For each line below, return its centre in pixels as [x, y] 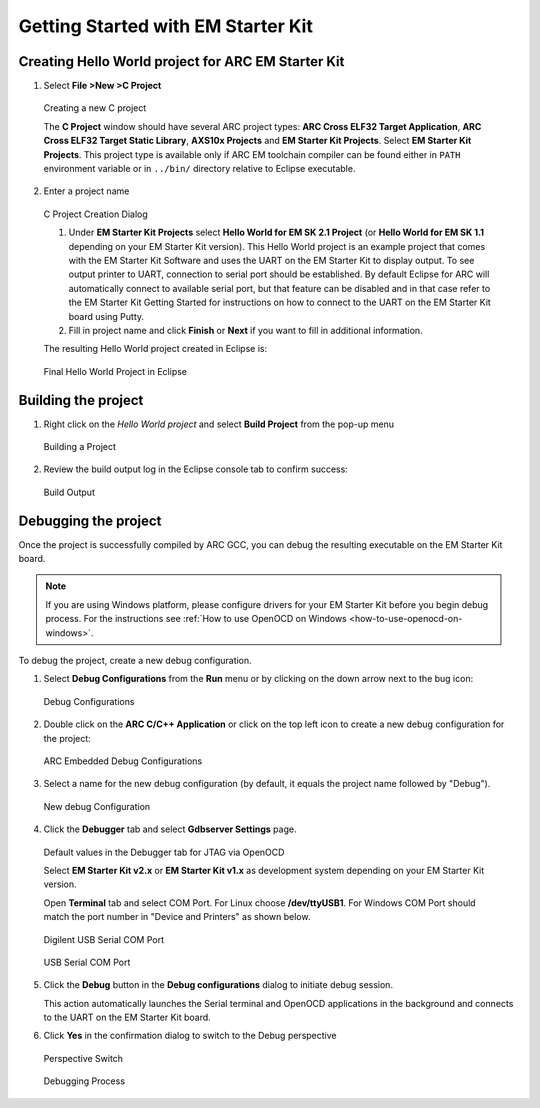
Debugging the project [90, 520]
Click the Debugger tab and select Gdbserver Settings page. [170, 829]
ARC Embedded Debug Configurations [123, 761]
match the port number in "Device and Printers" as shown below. [177, 917]
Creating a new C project [95, 108]
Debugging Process [84, 1081]
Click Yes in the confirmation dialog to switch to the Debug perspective [190, 1036]
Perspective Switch [83, 1058]
